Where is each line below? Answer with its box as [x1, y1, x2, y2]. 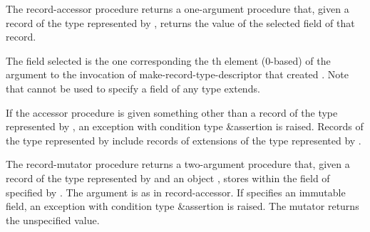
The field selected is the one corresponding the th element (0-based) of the [6, 53, 331, 68]
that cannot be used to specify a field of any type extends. [6, 80, 260, 95]
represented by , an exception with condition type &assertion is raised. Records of [6, 119, 364, 134]
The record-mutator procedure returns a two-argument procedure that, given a [6, 157, 350, 172]
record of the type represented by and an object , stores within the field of [6, 170, 330, 185]
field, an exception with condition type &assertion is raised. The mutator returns [6, 199, 359, 213]
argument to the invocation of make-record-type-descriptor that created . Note [6, 67, 349, 82]
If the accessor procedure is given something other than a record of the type [6, 105, 338, 120]
